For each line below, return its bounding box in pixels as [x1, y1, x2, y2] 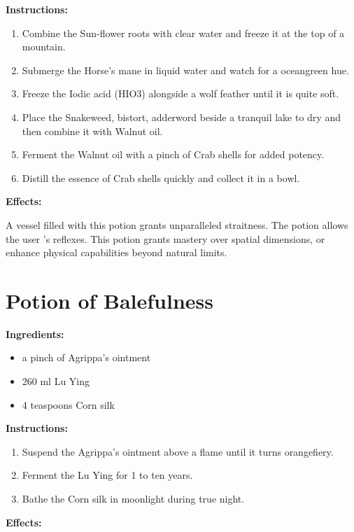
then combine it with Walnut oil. [22, 123, 163, 138]
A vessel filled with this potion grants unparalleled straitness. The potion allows [6, 217, 348, 232]
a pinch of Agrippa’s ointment [22, 350, 151, 365]
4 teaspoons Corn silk [22, 397, 115, 412]
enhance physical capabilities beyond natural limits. [6, 245, 227, 260]
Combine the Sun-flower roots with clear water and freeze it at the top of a [22, 25, 345, 40]
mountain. [22, 39, 66, 54]
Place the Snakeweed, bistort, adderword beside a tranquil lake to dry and [22, 109, 341, 124]
